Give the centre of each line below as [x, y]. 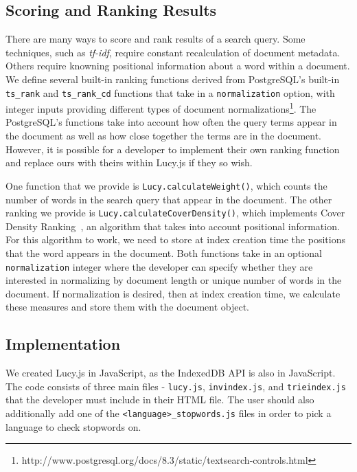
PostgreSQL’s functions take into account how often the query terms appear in [171, 122]
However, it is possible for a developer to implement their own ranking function [173, 149]
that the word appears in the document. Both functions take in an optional [164, 252]
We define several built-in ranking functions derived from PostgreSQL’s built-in [173, 79]
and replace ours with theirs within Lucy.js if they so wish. [129, 162]
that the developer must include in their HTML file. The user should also [160, 400]
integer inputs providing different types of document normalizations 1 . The [161, 108]
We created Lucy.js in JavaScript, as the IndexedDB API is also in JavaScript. [171, 373]
